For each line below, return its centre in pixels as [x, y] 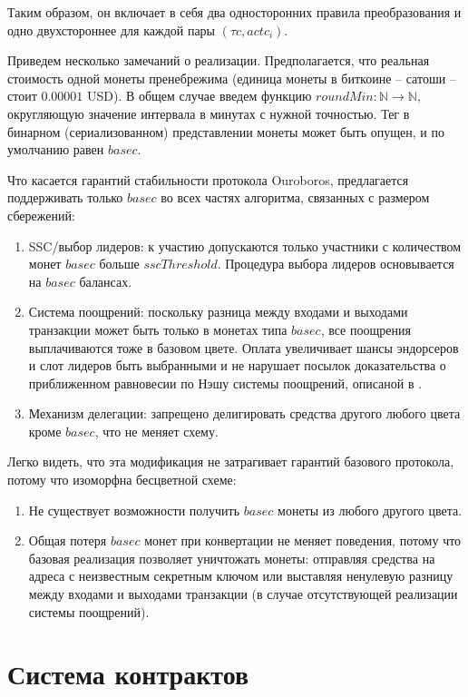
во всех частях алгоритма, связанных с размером [295, 197]
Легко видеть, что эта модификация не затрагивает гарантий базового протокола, [231, 461]
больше [119, 264]
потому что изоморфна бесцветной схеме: [122, 480]
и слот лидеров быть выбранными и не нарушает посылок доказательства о [237, 365]
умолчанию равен [56, 149]
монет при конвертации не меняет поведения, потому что [303, 540]
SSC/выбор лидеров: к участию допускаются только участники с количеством [245, 245]
